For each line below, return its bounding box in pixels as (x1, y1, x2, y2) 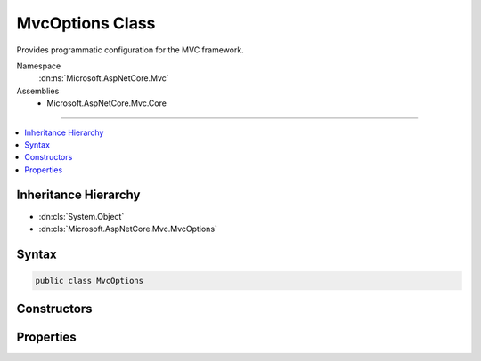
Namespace (16, 60, 61, 71)
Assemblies (16, 85, 60, 96)
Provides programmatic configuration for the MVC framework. (16, 44, 244, 55)
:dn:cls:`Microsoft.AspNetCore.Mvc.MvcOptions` (38, 223, 218, 234)
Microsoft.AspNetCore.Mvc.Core (46, 98, 167, 108)
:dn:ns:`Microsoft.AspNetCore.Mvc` (38, 73, 169, 84)
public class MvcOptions (35, 276, 144, 285)
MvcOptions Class (16, 13, 156, 33)
